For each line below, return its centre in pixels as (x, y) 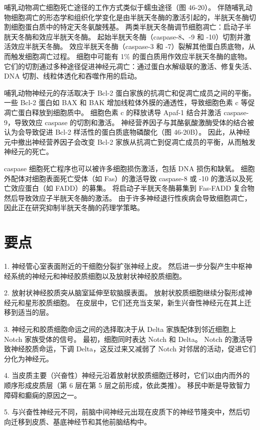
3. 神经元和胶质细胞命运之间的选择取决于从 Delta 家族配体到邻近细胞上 (120, 329)
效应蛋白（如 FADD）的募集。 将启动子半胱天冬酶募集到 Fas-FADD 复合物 (132, 188)
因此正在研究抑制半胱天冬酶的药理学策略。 (74, 207)
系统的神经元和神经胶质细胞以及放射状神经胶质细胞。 (98, 276)
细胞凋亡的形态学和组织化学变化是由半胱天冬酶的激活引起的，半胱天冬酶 (130, 17)
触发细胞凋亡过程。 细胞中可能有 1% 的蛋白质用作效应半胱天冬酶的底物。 (131, 56)
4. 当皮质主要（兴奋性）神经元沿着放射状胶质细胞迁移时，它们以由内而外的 (127, 375)
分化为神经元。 (28, 358)
